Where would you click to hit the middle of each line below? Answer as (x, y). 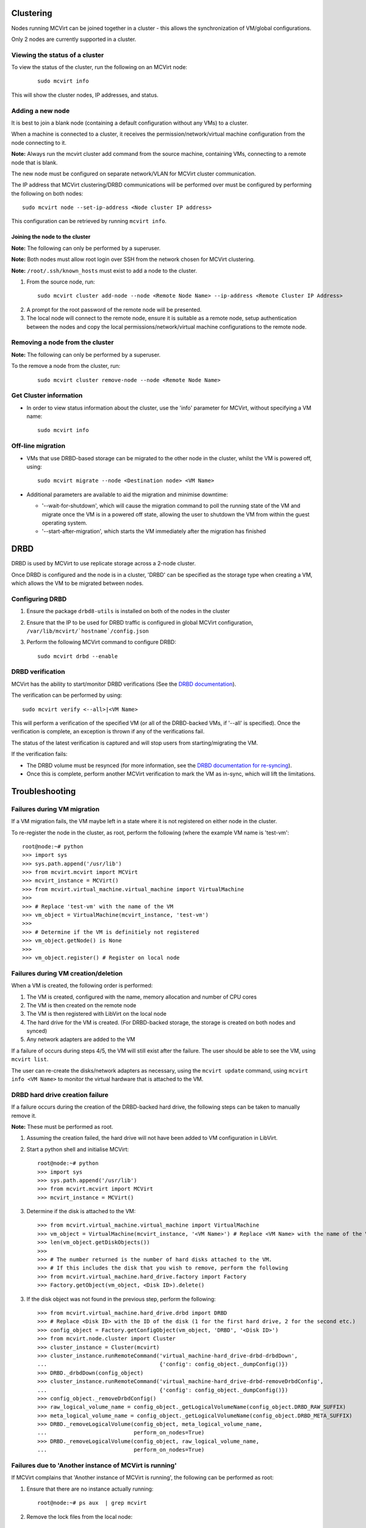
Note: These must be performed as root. (62, 1126)
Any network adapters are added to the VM (81, 1040)
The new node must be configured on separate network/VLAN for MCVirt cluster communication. (134, 174)
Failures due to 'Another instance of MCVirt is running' (94, 1466)
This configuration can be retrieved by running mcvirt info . (89, 221)
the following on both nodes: (47, 193)
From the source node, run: (61, 282)
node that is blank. (34, 163)
